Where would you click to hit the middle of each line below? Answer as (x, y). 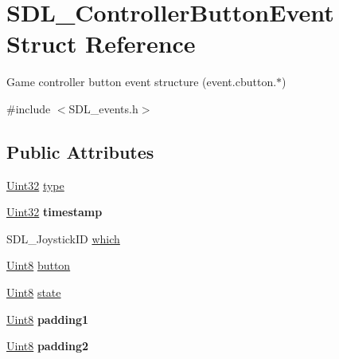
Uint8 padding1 (48, 319)
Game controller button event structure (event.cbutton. (142, 82)
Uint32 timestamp (55, 212)
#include (29, 108)
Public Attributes (80, 151)
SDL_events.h (103, 108)
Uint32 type (35, 185)
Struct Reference (101, 43)
